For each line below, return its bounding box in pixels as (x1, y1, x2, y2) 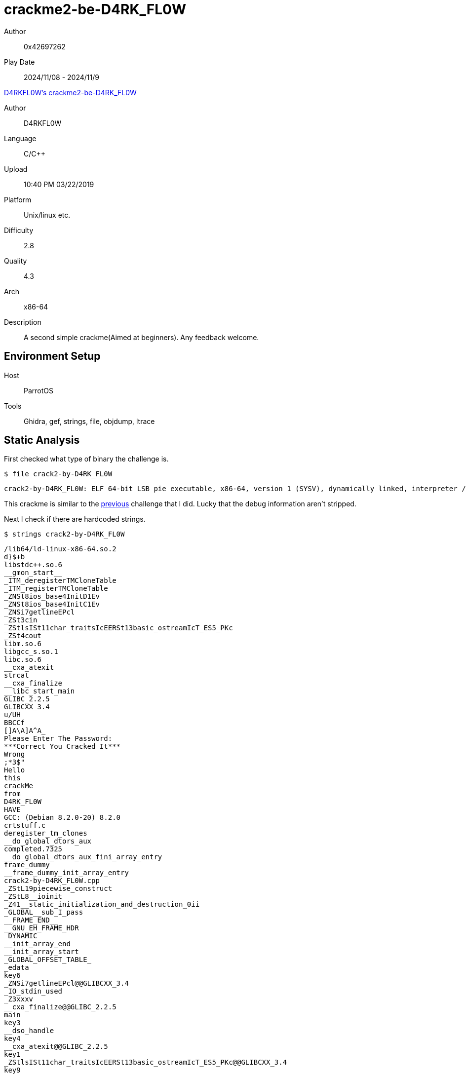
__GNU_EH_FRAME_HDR (4, 924, 79, 932)
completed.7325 (4, 845, 63, 853)
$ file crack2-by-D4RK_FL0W (4, 470, 113, 478)
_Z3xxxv (4, 995, 34, 1003)
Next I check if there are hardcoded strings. (4, 515, 146, 524)
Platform (4, 195, 32, 204)
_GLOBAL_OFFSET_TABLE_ (4, 956, 92, 964)
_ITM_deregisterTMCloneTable (4, 576, 116, 585)
